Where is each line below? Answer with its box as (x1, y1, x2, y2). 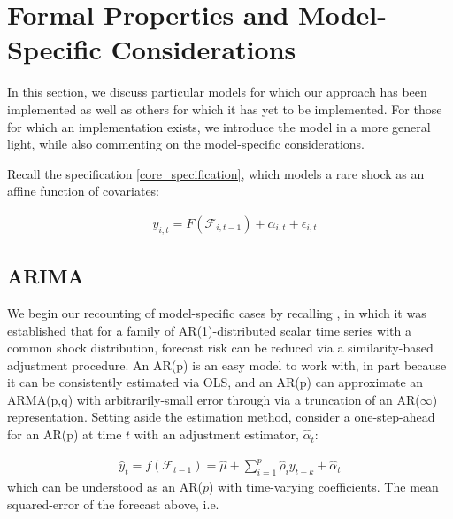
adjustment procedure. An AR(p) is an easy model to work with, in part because (7, 355, 447, 374)
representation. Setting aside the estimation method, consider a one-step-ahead (7, 407, 435, 426)
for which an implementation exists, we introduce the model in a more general (7, 117, 431, 136)
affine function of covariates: (7, 182, 160, 200)
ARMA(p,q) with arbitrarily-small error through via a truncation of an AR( (7, 390, 420, 408)
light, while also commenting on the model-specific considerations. (7, 135, 365, 153)
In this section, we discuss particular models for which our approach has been (7, 82, 427, 101)
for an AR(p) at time (7, 425, 122, 444)
